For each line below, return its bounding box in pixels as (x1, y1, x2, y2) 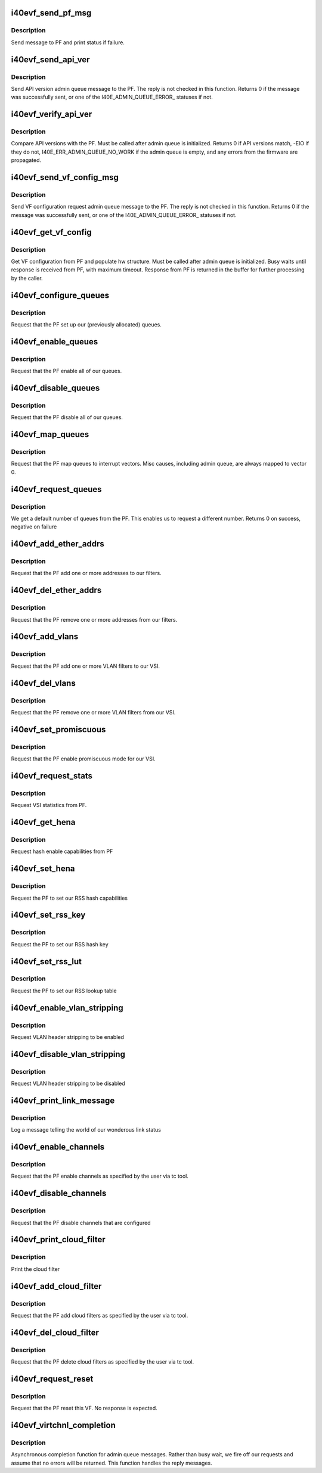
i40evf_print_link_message (11, 1095, 115, 1105)
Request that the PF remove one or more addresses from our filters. (11, 616, 178, 623)
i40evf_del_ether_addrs (11, 585, 102, 595)
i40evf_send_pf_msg (11, 8, 92, 18)
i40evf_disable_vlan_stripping (11, 1049, 125, 1059)
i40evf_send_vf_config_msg (11, 172, 119, 182)
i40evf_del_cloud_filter (11, 1327, 100, 1337)
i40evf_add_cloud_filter (11, 1281, 102, 1291)
